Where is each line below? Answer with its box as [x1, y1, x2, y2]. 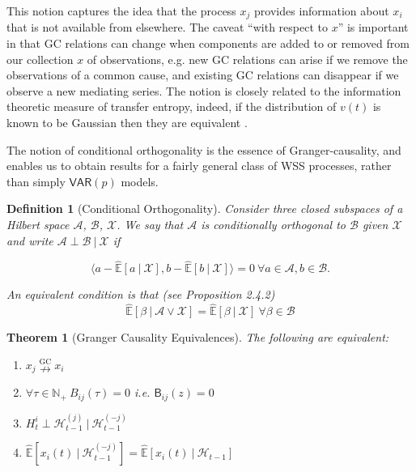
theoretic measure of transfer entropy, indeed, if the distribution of [6, 98, 337, 115]
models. [121, 172, 159, 189]
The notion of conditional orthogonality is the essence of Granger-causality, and [6, 141, 401, 158]
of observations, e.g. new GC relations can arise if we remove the [87, 50, 408, 67]
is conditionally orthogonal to [201, 215, 346, 232]
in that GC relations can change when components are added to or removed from [6, 35, 410, 52]
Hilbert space [6, 215, 70, 232]
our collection [6, 50, 74, 67]
